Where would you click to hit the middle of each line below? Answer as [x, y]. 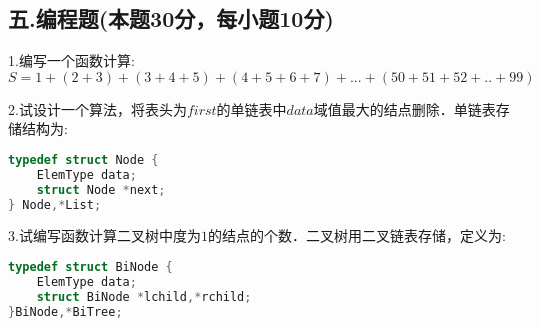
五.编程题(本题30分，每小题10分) [171, 18]
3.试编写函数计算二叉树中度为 [104, 235]
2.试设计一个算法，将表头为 [97, 108]
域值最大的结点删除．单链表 [404, 108]
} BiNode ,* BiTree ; [65, 311]
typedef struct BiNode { [90, 267]
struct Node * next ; [101, 189]
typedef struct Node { [83, 159]
